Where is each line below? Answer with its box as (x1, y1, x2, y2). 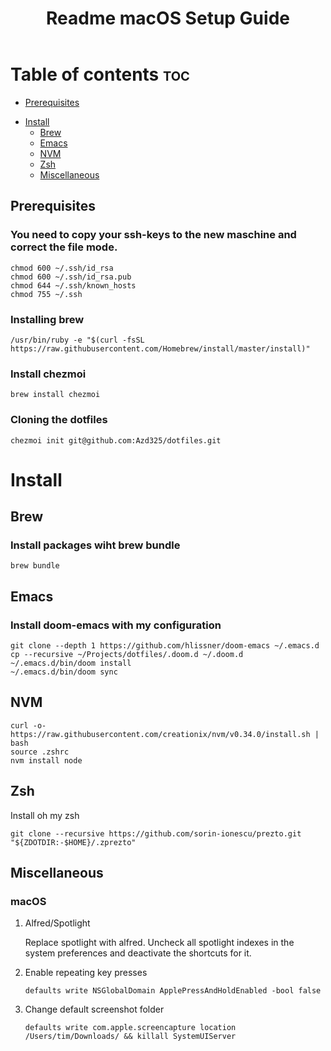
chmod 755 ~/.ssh (10, 289, 83, 299)
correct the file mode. (10, 240, 118, 254)
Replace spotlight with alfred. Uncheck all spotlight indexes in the (24, 937, 295, 949)
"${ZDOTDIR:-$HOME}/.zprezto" (10, 837, 137, 847)
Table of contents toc (10, 63, 190, 86)
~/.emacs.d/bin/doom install (10, 658, 132, 669)
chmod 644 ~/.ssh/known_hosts (10, 280, 137, 291)
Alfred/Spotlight (24, 917, 91, 929)
